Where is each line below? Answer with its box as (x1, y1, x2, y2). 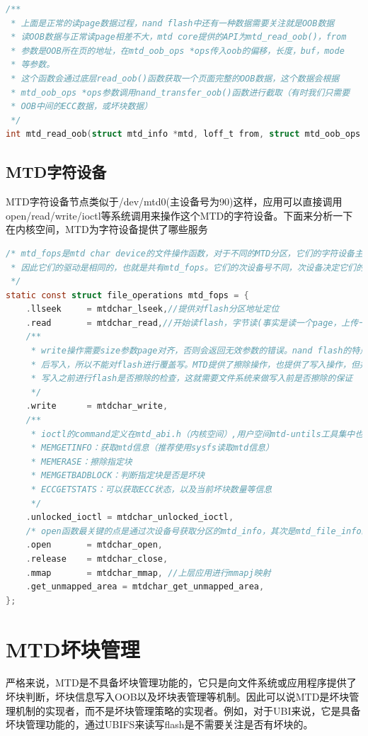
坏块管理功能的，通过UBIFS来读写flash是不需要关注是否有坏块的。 (6, 717, 314, 732)
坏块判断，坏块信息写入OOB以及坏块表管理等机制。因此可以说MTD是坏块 (6, 689, 350, 704)
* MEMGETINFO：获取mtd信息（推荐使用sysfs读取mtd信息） (30, 443, 274, 453)
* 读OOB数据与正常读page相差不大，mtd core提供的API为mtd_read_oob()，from (11, 32, 347, 43)
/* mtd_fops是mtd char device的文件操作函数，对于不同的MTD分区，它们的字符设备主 (6, 248, 363, 259)
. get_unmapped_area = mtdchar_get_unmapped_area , (25, 582, 265, 592)
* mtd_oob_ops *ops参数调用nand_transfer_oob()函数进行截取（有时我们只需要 (11, 87, 350, 98)
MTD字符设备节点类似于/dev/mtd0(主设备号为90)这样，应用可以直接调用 (6, 194, 343, 209)
